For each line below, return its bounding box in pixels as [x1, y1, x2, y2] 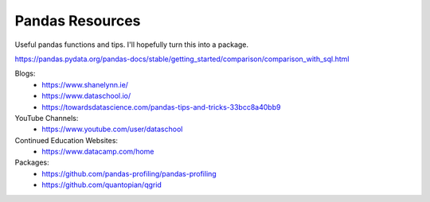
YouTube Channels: [14, 113, 79, 122]
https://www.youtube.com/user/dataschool [41, 124, 183, 134]
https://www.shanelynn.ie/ [41, 80, 129, 89]
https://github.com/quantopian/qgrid [41, 180, 162, 190]
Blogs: [14, 68, 36, 79]
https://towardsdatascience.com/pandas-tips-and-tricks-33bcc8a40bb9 [41, 102, 281, 111]
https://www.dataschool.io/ [41, 91, 131, 101]
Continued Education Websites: [14, 135, 119, 145]
